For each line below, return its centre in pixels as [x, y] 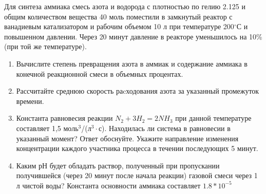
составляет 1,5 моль [47, 128]
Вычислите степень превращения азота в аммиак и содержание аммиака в [132, 63]
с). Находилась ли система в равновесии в [164, 128]
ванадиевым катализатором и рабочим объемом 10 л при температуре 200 [119, 26]
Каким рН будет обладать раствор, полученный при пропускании [118, 165]
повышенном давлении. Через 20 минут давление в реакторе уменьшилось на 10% [133, 36]
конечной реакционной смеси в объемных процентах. [100, 73]
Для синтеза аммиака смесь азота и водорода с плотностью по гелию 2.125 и [125, 6]
